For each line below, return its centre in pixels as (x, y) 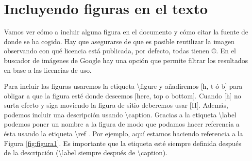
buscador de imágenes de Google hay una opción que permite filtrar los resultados (126, 60)
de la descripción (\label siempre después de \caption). (86, 153)
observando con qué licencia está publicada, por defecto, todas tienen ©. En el (120, 51)
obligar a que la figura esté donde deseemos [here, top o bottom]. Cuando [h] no (123, 95)
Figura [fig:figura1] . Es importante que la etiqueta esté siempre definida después (123, 143)
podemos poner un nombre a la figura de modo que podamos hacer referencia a (122, 124)
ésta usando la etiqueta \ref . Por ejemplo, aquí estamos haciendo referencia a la (124, 134)
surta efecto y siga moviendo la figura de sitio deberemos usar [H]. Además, (116, 105)
